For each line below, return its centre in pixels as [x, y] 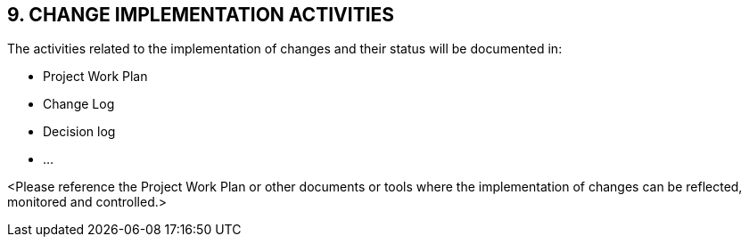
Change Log [79, 104]
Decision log [79, 132]
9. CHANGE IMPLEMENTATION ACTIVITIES [201, 15]
